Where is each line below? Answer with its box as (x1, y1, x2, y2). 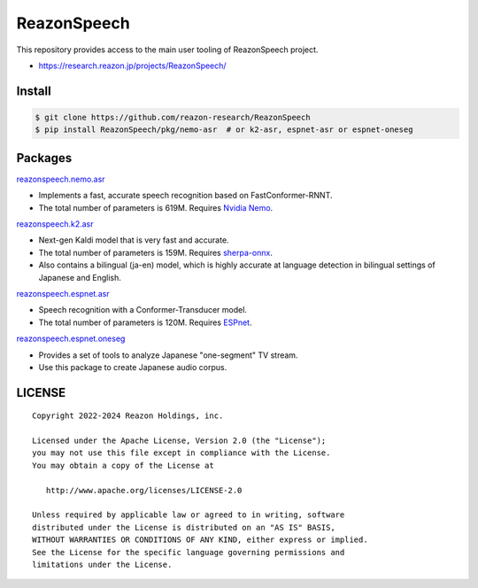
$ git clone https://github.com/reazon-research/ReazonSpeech (35, 112, 311, 122)
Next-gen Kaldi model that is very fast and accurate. (38, 235, 229, 245)
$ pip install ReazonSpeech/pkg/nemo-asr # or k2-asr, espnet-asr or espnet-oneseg (35, 125, 413, 135)
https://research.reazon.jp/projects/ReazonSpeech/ (38, 60, 227, 71)
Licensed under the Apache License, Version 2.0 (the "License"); (32, 436, 327, 446)
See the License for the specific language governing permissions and (32, 547, 345, 557)
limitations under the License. (32, 560, 173, 569)
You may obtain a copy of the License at (32, 460, 214, 470)
